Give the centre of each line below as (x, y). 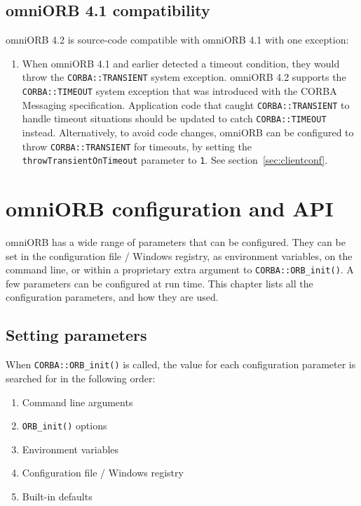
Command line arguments (77, 402)
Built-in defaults (57, 496)
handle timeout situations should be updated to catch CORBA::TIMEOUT (174, 118)
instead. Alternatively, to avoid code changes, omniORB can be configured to (188, 132)
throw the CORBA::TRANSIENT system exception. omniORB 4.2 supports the (184, 77)
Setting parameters (76, 335)
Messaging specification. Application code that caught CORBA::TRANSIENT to (186, 104)
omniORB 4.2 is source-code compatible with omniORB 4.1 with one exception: (177, 40)
